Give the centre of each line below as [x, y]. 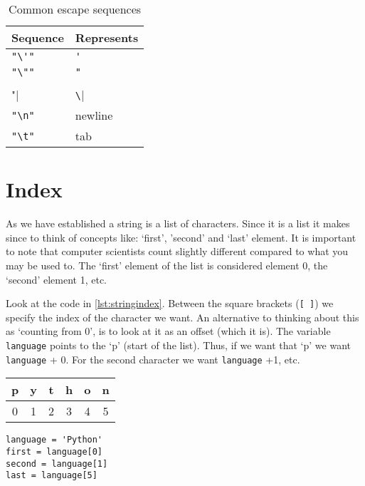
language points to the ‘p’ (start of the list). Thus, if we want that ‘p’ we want [178, 345]
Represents [107, 37]
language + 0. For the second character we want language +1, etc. [153, 359]
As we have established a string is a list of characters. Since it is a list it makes [178, 223]
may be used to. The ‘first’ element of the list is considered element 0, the [167, 265]
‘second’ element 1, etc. [56, 279]
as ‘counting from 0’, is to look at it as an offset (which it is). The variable [168, 331]
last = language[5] [52, 476]
